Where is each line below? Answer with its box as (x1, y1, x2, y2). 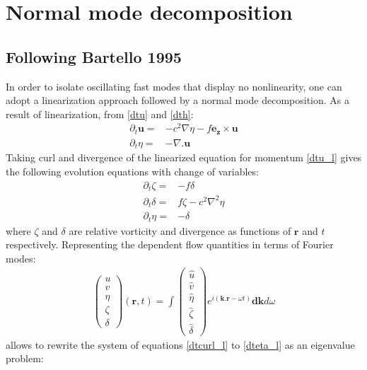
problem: (6, 351, 44, 366)
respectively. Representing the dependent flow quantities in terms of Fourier (6, 237, 334, 252)
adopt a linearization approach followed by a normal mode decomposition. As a (6, 93, 350, 108)
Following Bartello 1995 (6, 45, 182, 67)
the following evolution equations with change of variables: (6, 164, 259, 178)
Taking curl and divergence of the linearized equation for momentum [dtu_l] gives (6, 150, 362, 165)
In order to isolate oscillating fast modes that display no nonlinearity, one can (6, 79, 342, 93)
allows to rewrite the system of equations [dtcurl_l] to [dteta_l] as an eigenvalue (6, 337, 355, 352)
